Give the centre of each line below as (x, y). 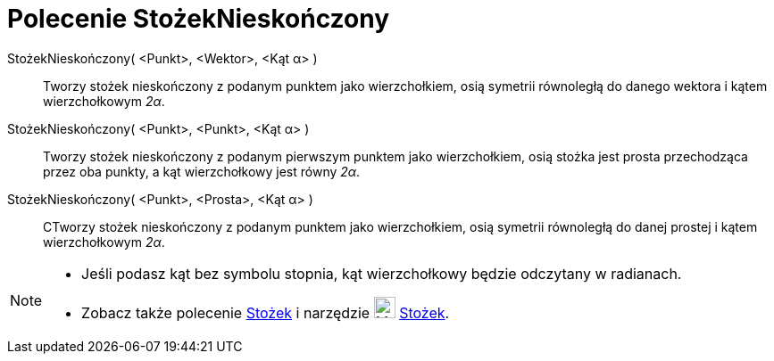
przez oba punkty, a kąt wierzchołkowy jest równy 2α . (202, 171)
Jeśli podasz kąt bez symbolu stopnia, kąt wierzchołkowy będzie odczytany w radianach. (382, 273)
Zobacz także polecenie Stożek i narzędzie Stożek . (266, 312)
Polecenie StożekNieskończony (199, 19)
